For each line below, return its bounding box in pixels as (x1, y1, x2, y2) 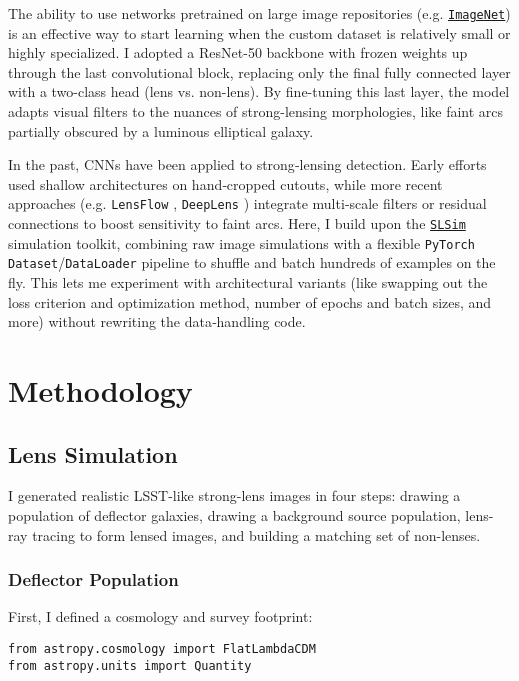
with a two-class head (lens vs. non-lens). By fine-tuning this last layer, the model (8, 81, 510, 102)
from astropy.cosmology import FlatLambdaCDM (8, 641, 316, 656)
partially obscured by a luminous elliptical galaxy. (8, 120, 314, 141)
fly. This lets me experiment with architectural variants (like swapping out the (8, 272, 488, 293)
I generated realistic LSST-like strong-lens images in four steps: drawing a (8, 485, 461, 506)
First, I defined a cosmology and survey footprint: (8, 606, 313, 627)
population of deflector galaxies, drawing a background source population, (8, 504, 461, 525)
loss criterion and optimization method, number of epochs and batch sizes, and (8, 291, 492, 312)
